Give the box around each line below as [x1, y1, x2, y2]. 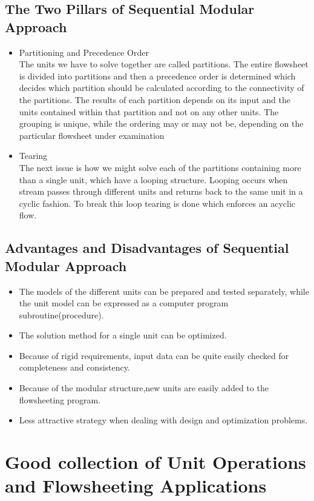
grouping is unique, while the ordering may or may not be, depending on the [19, 117, 304, 130]
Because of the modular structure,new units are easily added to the [19, 382, 269, 394]
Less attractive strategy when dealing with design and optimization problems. [19, 414, 308, 426]
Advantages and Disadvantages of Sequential [5, 238, 289, 257]
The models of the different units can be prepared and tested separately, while [19, 284, 309, 297]
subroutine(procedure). [19, 308, 104, 321]
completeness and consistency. [19, 361, 130, 374]
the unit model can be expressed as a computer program [19, 297, 229, 309]
